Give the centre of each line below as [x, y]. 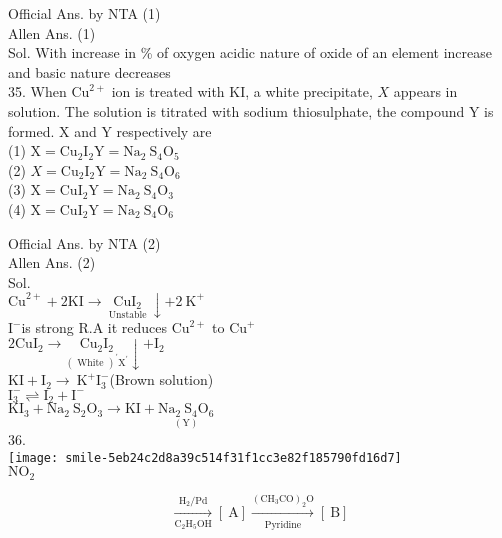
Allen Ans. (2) [52, 262]
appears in [425, 91]
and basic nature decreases [89, 71]
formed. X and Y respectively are [110, 130]
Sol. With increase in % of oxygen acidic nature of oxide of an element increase [250, 52]
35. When [37, 91]
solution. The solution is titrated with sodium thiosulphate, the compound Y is [251, 110]
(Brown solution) [161, 379]
